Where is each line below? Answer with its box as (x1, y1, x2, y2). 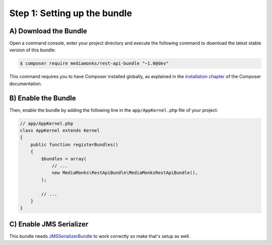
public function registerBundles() (30, 142, 118, 147)
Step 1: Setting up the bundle (9, 8, 132, 19)
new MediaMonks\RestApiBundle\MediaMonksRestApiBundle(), (51, 170, 198, 176)
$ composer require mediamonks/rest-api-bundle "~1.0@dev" (20, 60, 169, 67)
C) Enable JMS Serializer (9, 220, 89, 228)
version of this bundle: (9, 47, 56, 53)
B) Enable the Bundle (9, 94, 76, 102)
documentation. (9, 81, 42, 87)
